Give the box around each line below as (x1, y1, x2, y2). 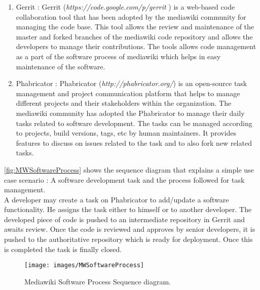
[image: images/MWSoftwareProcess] (24, 262, 144, 269)
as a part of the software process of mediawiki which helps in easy (16, 51, 221, 61)
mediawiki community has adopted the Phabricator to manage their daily (16, 107, 245, 118)
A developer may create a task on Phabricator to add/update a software (4, 194, 229, 204)
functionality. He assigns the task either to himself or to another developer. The (4, 204, 252, 215)
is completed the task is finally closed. (4, 243, 122, 254)
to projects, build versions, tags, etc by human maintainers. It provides (16, 128, 237, 138)
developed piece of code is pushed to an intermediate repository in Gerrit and (4, 214, 245, 224)
